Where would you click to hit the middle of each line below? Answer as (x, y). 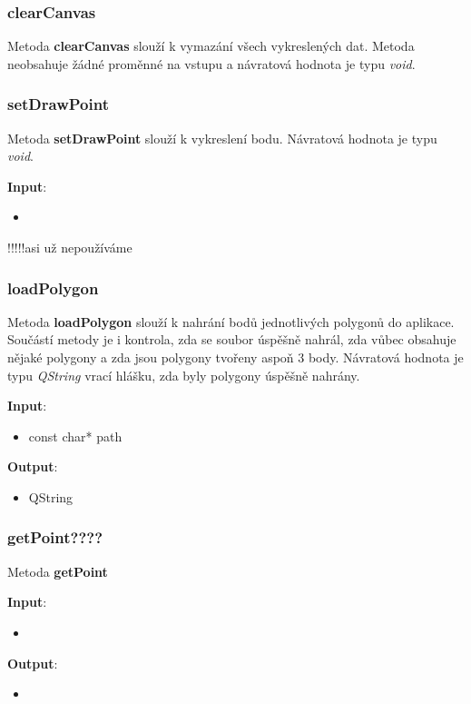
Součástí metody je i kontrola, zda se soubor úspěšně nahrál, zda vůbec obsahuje (232, 339)
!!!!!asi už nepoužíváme (70, 247)
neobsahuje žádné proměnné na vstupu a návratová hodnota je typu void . (211, 63)
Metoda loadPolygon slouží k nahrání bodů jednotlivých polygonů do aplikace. (231, 321)
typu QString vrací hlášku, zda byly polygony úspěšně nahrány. (184, 375)
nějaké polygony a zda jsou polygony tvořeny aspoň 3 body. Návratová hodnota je (235, 357)
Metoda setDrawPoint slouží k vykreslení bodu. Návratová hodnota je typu (222, 138)
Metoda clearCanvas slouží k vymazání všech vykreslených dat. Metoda (211, 46)
